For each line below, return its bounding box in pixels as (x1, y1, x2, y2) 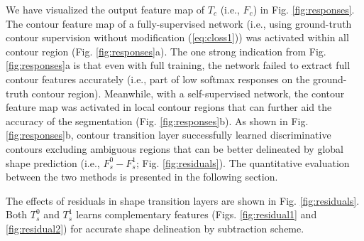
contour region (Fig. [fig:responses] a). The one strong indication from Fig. (6, 43, 326, 58)
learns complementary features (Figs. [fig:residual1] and (76, 207, 317, 222)
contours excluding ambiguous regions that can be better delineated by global (6, 141, 343, 156)
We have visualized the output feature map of (6, 2, 205, 16)
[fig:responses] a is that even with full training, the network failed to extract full (6, 58, 351, 73)
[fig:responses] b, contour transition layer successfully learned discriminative (6, 127, 331, 142)
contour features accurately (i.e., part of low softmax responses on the (6, 71, 310, 86)
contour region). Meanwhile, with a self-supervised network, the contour (31, 85, 345, 100)
